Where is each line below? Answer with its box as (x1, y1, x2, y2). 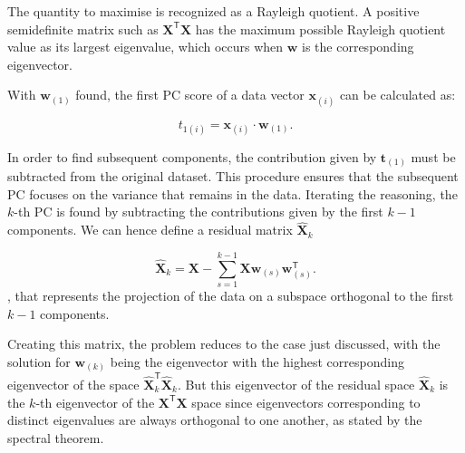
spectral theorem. (7, 428, 104, 447)
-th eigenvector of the (35, 392, 155, 411)
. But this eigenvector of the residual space (177, 375, 415, 393)
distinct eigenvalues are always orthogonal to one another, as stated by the (7, 410, 422, 429)
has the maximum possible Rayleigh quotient (195, 19, 446, 38)
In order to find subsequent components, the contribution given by (7, 147, 377, 166)
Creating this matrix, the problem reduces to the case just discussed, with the (7, 334, 441, 353)
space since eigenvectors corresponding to (191, 392, 421, 411)
